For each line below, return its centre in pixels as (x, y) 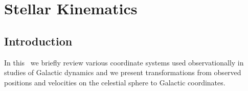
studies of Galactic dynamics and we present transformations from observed (123, 72)
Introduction (38, 41)
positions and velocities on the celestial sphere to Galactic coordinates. (115, 82)
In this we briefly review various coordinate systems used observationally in (124, 62)
